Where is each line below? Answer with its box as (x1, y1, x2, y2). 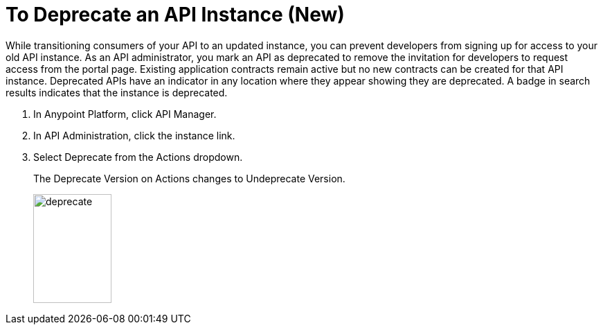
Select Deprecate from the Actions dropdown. (33, 150, 243, 163)
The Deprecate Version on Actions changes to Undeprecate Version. (33, 172, 345, 184)
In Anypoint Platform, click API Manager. (33, 107, 217, 120)
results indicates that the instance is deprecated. (6, 86, 228, 98)
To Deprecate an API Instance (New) (6, 3, 345, 26)
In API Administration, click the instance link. (33, 129, 235, 141)
